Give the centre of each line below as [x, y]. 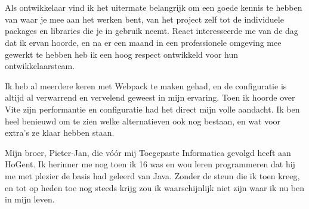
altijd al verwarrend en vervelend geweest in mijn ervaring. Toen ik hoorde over [150, 97]
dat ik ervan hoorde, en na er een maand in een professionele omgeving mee [143, 42]
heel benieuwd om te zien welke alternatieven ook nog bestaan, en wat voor [143, 121]
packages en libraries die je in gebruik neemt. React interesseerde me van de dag [152, 31]
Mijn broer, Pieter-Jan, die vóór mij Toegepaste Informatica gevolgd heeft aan [148, 152]
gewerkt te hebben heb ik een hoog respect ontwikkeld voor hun [122, 54]
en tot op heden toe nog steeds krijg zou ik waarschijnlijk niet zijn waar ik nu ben [155, 187]
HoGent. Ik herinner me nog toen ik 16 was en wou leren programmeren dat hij [150, 164]
